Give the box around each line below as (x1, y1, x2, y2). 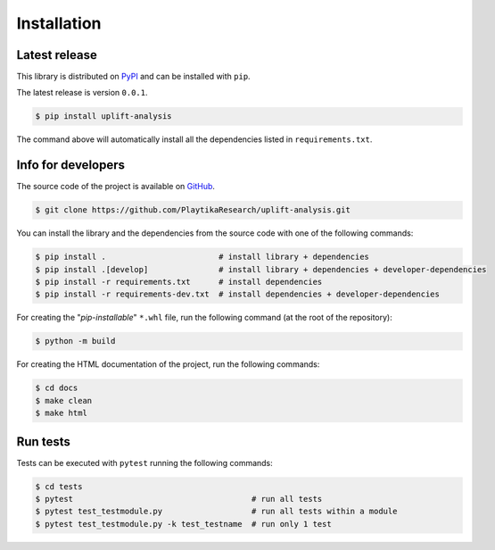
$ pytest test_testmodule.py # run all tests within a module (35, 506, 398, 517)
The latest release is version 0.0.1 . (16, 87, 148, 98)
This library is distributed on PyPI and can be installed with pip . (16, 71, 251, 82)
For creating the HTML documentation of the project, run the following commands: (16, 359, 320, 370)
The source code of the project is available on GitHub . (16, 181, 216, 192)
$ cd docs (35, 383, 78, 393)
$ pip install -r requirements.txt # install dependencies (35, 277, 323, 287)
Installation (16, 13, 102, 33)
